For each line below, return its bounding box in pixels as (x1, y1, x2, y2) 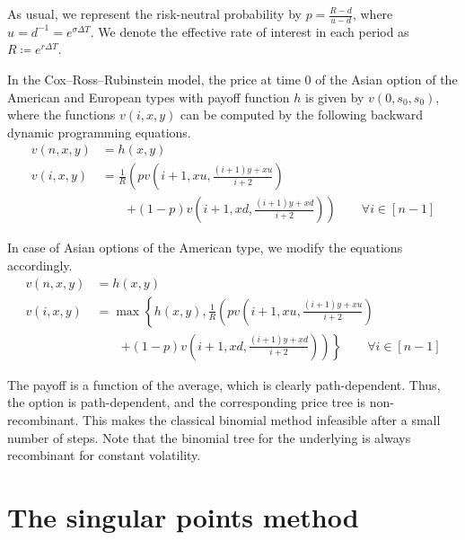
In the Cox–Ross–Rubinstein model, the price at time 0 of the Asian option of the (7, 70, 458, 89)
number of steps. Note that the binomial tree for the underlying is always (7, 428, 411, 447)
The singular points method (7, 498, 359, 535)
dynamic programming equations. (7, 122, 191, 141)
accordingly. (7, 256, 73, 275)
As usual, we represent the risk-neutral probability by (7, 4, 302, 22)
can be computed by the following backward (180, 105, 424, 124)
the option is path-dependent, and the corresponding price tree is (7, 393, 366, 412)
